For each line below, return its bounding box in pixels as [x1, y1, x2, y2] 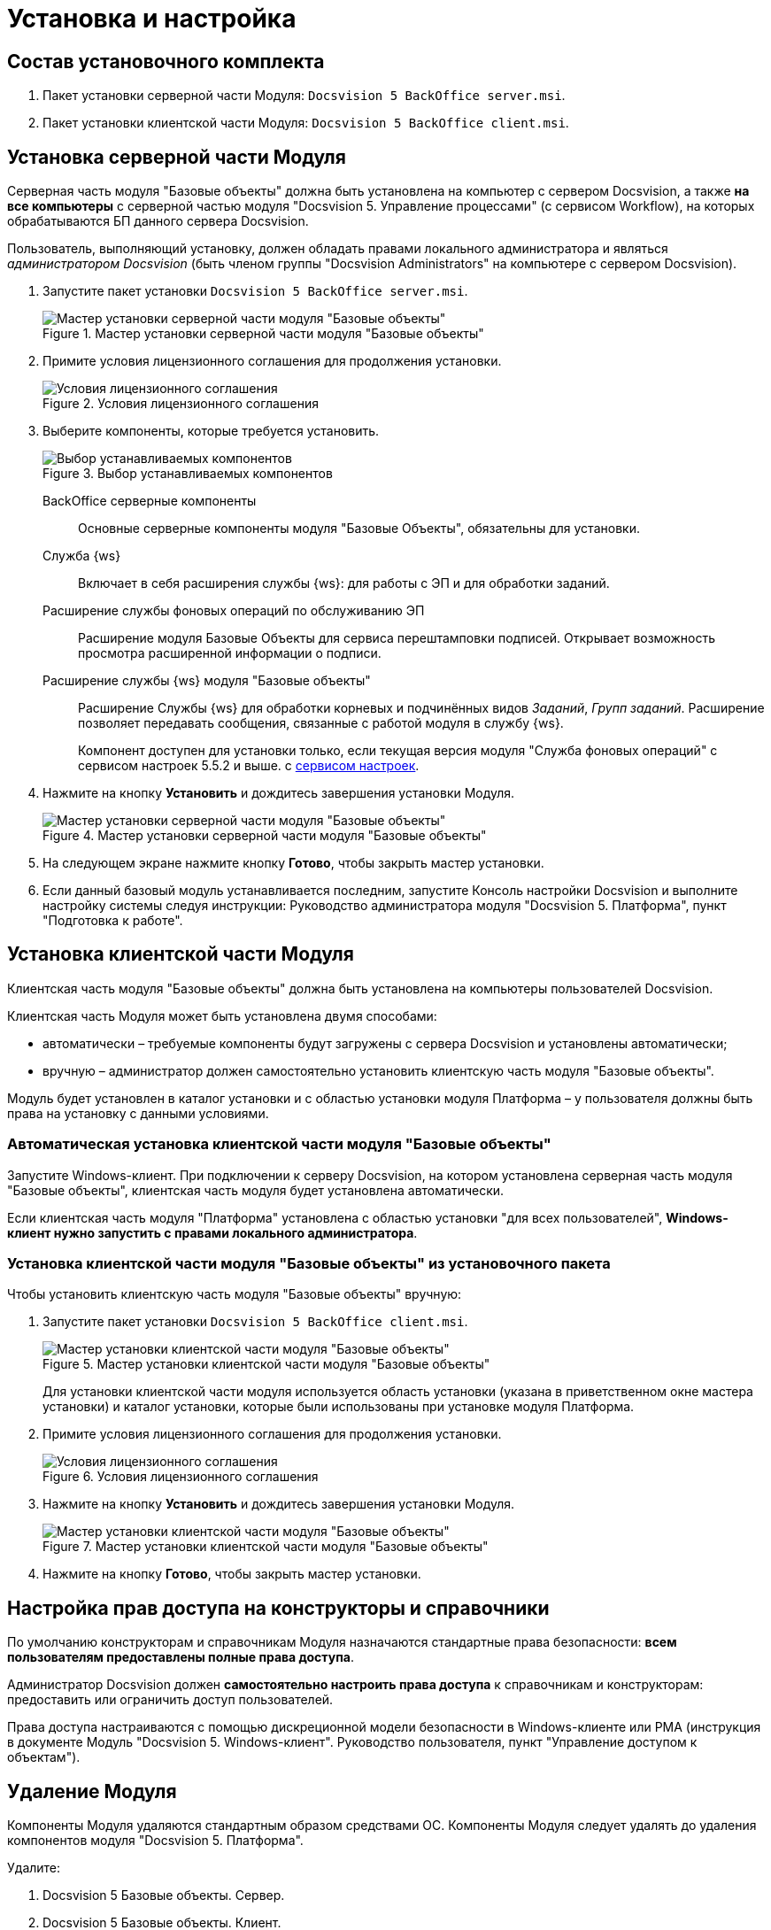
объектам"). [7, 1749, 81, 1765]
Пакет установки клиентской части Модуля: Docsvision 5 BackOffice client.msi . [42, 115, 569, 131]
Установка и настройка [7, 4, 297, 34]
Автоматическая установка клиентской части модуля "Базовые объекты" [7, 1135, 551, 1154]
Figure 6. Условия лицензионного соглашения [42, 1469, 319, 1485]
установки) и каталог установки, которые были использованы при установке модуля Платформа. [42, 1399, 635, 1415]
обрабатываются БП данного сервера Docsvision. [7, 213, 309, 229]
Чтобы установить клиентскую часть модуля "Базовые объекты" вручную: [7, 1286, 462, 1302]
